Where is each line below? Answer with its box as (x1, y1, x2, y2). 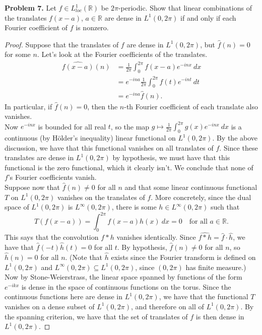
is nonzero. (76, 22, 109, 33)
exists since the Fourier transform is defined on (111, 251, 256, 262)
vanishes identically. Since (116, 232, 196, 242)
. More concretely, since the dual (151, 191, 251, 202)
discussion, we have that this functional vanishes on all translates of (5, 142, 214, 153)
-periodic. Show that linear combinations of (118, 3, 252, 13)
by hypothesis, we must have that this (112, 152, 230, 163)
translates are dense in (5, 152, 74, 163)
